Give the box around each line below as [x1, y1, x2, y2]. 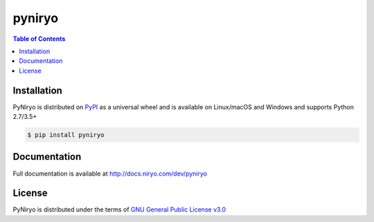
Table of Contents [12, 35, 66, 43]
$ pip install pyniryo [27, 131, 105, 138]
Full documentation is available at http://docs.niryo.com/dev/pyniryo [12, 169, 208, 178]
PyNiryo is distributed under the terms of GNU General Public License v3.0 [12, 205, 226, 214]
